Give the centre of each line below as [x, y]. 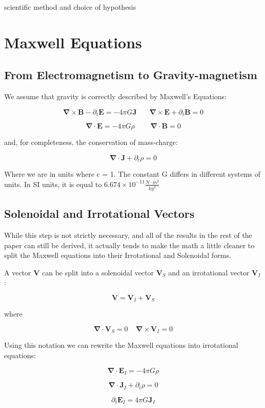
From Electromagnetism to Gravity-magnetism [131, 75]
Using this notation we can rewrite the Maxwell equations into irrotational [121, 345]
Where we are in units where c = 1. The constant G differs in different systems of [132, 174]
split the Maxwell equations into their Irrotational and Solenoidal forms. [118, 255]
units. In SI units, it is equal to [53, 184]
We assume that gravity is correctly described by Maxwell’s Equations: [116, 96]
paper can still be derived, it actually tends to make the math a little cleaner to [129, 245]
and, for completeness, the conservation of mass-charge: [91, 142]
